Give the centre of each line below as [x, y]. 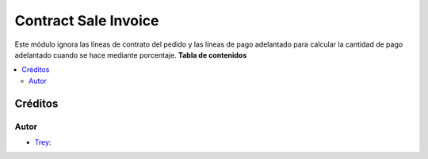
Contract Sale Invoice [87, 21]
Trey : [43, 142]
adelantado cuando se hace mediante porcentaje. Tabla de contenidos [131, 55]
